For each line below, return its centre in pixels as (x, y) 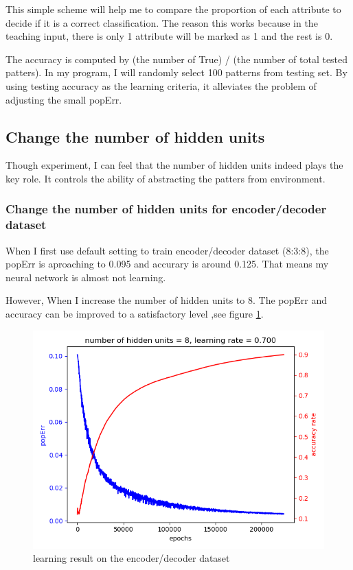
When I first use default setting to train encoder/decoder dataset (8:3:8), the (167, 250)
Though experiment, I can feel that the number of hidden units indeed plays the (174, 165)
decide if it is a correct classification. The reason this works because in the (162, 22)
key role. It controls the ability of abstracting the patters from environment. (166, 178)
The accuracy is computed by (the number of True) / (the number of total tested (177, 59)
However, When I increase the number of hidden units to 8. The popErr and (167, 300)
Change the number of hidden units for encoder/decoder (166, 209)
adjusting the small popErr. (64, 99)
